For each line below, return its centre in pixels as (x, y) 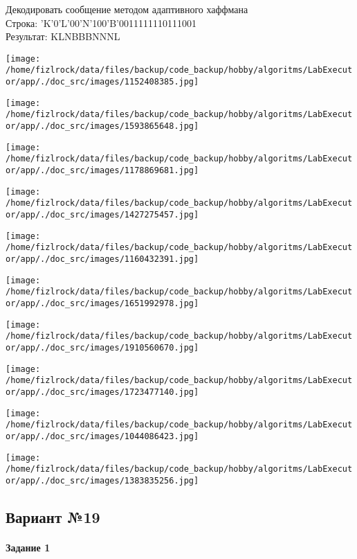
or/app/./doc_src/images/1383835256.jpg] (102, 480)
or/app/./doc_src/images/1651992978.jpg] (102, 303)
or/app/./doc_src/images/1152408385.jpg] (102, 82)
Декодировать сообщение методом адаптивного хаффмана (127, 9)
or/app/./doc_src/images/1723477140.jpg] (102, 392)
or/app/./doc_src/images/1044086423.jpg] (102, 436)
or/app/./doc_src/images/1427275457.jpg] (102, 215)
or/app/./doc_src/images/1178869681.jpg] (102, 171)
